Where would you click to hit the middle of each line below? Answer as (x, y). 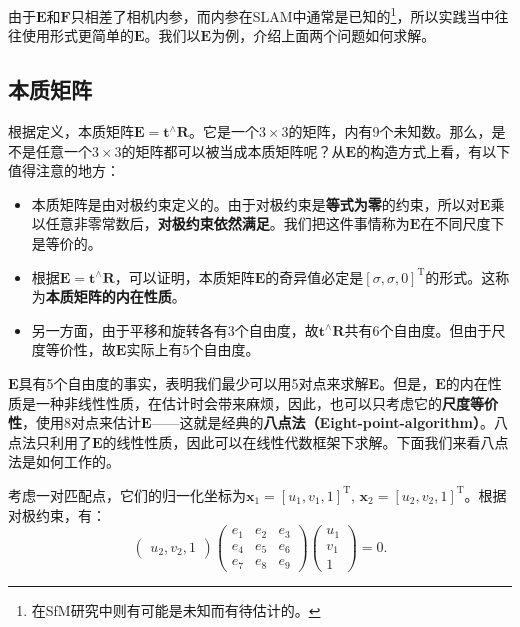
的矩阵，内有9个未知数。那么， (390, 131)
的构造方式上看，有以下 (433, 150)
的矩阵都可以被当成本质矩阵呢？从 (233, 150)
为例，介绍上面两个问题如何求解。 (323, 35)
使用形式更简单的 (77, 35)
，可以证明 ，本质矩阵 (184, 276)
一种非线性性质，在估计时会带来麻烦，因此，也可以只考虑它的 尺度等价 (266, 402)
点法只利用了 (50, 441)
